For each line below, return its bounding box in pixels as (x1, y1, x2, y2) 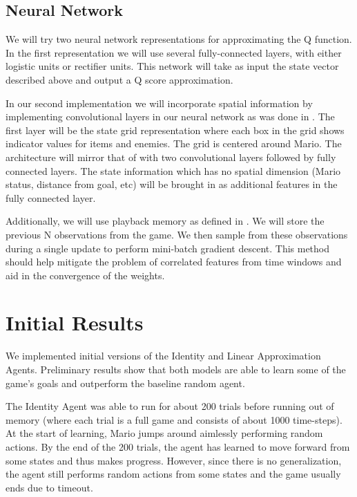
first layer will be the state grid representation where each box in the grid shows (6, 122, 345, 137)
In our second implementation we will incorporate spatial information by (6, 95, 313, 110)
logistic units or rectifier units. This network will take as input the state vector (6, 59, 339, 73)
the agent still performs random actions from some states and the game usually (6, 467, 341, 481)
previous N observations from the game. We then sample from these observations (6, 227, 348, 241)
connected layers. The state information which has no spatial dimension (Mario (6, 163, 341, 178)
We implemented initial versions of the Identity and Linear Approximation (6, 348, 321, 363)
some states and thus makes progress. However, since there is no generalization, (6, 453, 342, 467)
